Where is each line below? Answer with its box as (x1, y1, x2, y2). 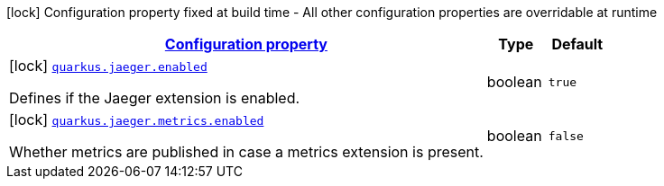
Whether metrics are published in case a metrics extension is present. (9, 143, 484, 161)
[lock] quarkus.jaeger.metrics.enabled (9, 111, 264, 128)
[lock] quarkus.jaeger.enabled (9, 57, 207, 75)
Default (551, 35, 604, 53)
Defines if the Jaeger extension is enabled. (9, 89, 300, 107)
